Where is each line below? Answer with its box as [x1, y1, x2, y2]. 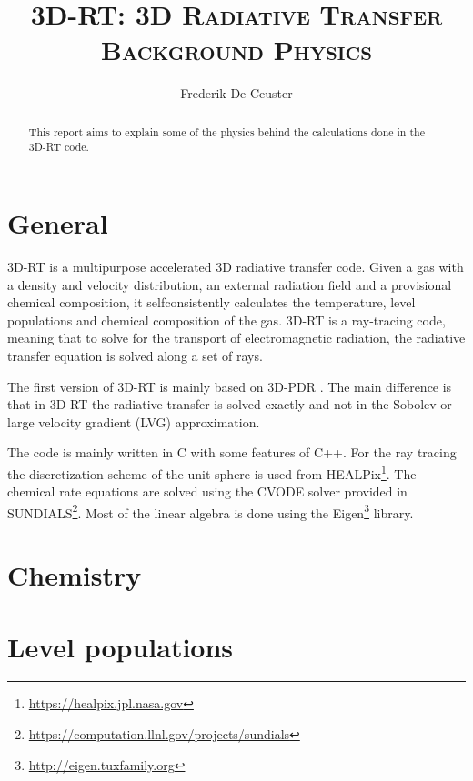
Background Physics [101, 31, 372, 68]
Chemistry [7, 556, 142, 594]
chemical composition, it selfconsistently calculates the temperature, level [7, 293, 416, 312]
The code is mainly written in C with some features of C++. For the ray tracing [7, 443, 457, 462]
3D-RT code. [28, 139, 89, 155]
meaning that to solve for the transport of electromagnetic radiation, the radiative [7, 328, 466, 347]
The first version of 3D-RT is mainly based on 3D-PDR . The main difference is [7, 376, 452, 396]
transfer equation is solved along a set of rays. [7, 345, 263, 365]
